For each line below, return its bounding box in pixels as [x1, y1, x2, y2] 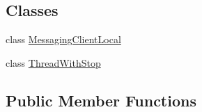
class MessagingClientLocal [6, 32, 121, 47]
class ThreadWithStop [6, 55, 101, 70]
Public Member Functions [6, 89, 196, 111]
